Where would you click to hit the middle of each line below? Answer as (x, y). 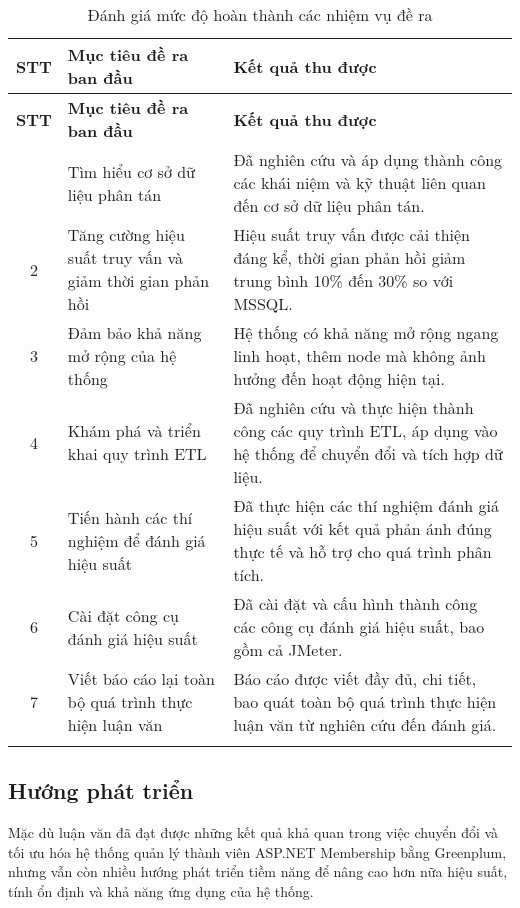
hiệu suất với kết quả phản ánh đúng (362, 528)
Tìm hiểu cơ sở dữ (131, 171)
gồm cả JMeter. (288, 649)
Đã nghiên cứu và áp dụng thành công (368, 159)
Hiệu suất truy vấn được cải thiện (351, 234)
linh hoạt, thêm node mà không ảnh (359, 355)
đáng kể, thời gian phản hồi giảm (349, 257)
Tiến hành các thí (130, 517)
